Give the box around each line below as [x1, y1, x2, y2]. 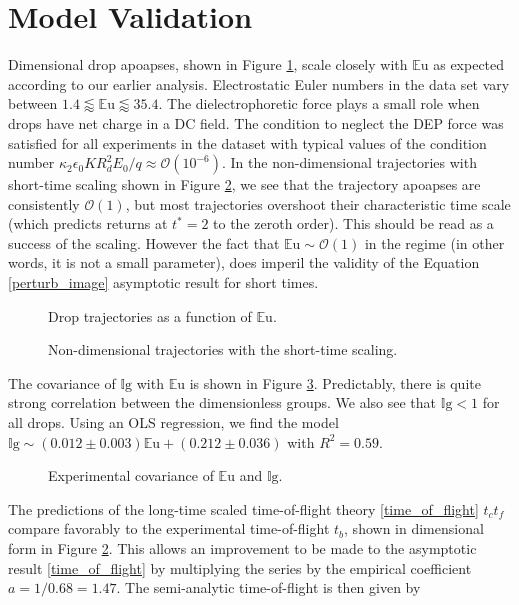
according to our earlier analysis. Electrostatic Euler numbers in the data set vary [8, 73, 510, 94]
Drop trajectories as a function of [48, 305, 252, 326]
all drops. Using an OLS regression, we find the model [8, 412, 339, 433]
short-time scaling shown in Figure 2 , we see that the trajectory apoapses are [8, 174, 481, 195]
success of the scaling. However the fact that [8, 232, 280, 253]
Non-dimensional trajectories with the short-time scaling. [48, 339, 398, 360]
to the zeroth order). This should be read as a [213, 213, 494, 234]
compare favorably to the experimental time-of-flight [8, 518, 330, 539]
